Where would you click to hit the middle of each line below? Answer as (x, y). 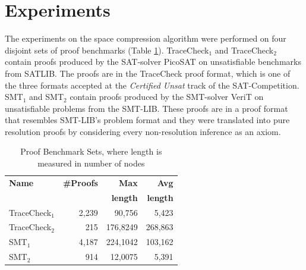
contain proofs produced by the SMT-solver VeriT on (167, 97)
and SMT (47, 97)
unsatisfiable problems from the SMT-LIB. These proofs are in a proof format (146, 108)
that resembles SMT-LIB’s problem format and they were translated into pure (147, 120)
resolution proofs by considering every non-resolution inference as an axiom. (143, 131)
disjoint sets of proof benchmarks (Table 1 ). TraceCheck (107, 50)
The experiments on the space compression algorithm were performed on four (146, 38)
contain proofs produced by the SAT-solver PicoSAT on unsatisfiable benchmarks (153, 62)
